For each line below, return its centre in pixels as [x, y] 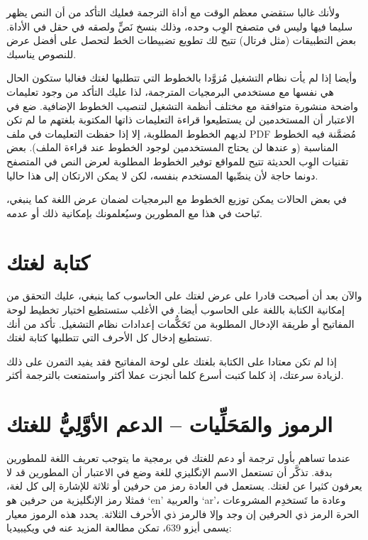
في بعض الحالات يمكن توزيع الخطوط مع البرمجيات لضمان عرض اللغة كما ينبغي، [177, 199]
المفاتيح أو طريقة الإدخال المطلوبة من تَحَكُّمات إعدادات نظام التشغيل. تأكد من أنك [180, 323]
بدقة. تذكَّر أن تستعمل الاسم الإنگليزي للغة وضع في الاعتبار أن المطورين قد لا [169, 472]
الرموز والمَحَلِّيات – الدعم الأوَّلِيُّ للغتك [170, 424]
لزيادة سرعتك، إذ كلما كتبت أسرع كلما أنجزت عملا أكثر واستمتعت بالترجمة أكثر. [175, 375]
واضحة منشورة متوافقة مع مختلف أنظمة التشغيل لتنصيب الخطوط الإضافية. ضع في [182, 105]
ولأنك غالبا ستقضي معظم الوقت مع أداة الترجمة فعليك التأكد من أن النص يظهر [173, 12]
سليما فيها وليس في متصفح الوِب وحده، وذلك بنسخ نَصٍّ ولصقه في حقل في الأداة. [180, 26]
